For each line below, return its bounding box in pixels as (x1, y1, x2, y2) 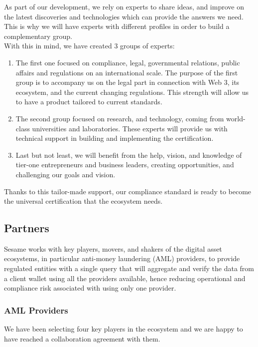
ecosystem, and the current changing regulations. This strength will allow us (15, 86, 249, 97)
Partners (4, 220, 49, 236)
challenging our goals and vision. (15, 169, 116, 179)
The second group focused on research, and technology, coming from (15, 113, 224, 123)
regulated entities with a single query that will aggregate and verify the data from (4, 263, 255, 274)
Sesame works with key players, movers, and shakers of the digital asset (4, 243, 222, 254)
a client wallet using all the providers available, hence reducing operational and (4, 273, 246, 283)
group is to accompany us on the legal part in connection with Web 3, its (15, 77, 240, 87)
